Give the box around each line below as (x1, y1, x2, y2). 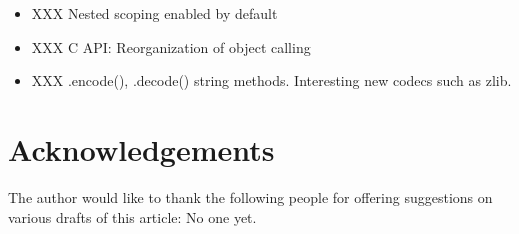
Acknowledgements (8, 128, 275, 169)
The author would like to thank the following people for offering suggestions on (8, 186, 493, 207)
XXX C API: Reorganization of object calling (31, 36, 311, 57)
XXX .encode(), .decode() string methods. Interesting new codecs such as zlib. (31, 70, 512, 91)
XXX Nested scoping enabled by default (31, 3, 278, 23)
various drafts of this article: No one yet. (8, 206, 257, 227)
